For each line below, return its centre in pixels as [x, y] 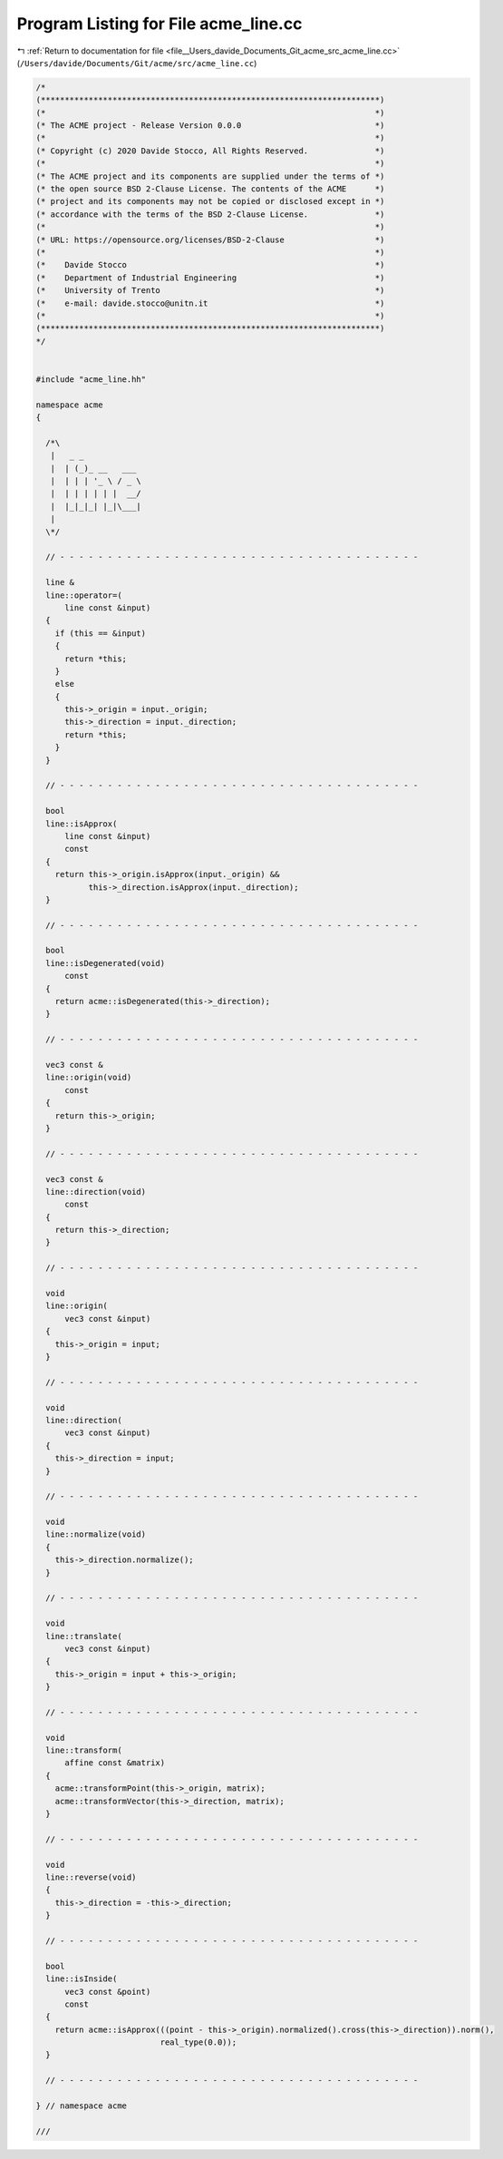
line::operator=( [84, 595]
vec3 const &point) [108, 1992]
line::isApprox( [82, 824]
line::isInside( [82, 1979]
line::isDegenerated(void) [106, 963]
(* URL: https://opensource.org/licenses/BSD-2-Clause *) [210, 239]
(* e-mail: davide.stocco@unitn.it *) [210, 303]
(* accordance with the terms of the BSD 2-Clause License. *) [210, 214]
